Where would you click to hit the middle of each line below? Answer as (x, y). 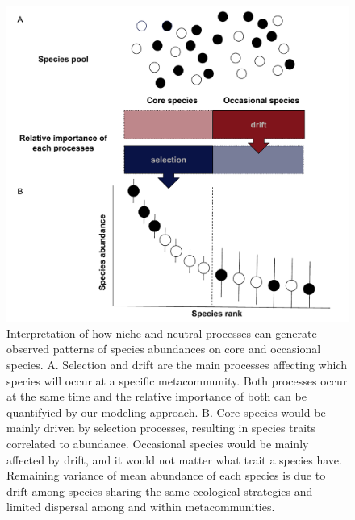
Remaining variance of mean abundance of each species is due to (166, 475)
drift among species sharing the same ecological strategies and (160, 491)
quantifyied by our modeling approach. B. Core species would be (166, 412)
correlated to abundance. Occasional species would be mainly (158, 444)
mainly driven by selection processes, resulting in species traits (161, 428)
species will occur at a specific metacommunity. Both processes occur (177, 380)
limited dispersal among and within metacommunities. (141, 507)
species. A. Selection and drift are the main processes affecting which (177, 365)
